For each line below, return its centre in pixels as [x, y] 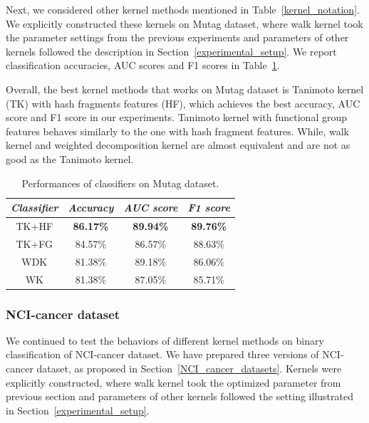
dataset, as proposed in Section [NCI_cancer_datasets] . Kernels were [189, 368]
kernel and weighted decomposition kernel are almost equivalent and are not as [178, 145]
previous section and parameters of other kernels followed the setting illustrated [180, 396]
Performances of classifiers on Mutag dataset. [120, 183]
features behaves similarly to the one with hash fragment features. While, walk [177, 131]
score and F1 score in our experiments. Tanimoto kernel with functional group [177, 117]
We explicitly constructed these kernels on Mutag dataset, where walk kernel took [184, 23]
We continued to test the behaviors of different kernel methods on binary [165, 340]
